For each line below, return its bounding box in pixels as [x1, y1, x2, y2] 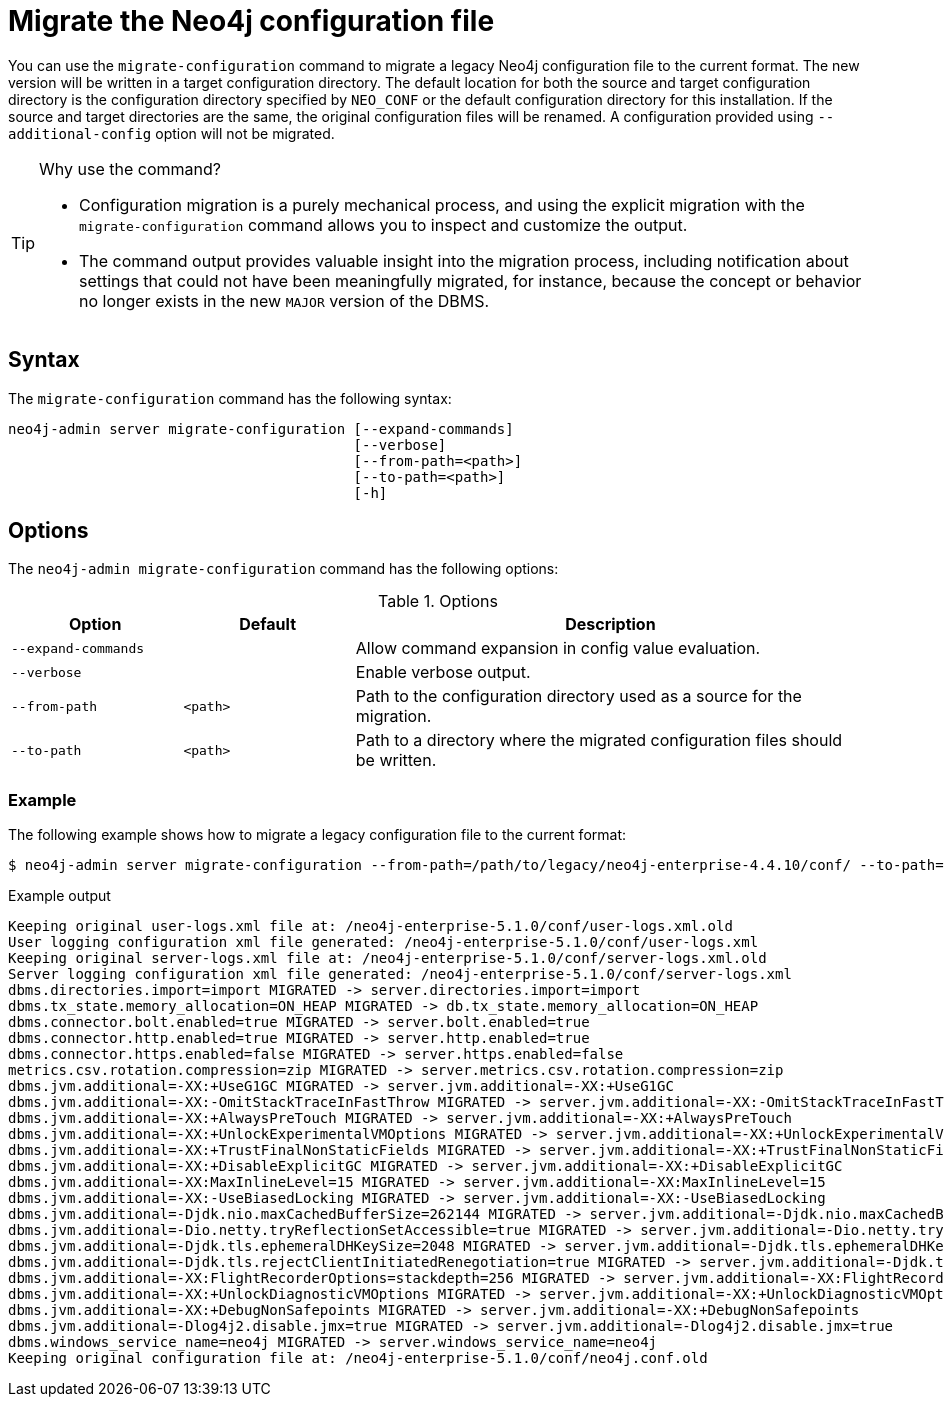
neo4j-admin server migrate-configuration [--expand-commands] [8, 420, 514, 437]
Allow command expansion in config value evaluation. [355, 638, 761, 659]
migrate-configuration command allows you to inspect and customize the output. [79, 214, 688, 235]
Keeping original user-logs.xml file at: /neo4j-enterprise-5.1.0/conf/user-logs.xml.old [8, 918, 733, 935]
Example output [8, 887, 111, 905]
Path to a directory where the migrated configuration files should [355, 730, 843, 751]
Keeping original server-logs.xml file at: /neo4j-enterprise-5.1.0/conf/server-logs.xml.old [8, 950, 767, 967]
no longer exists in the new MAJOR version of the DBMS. [79, 290, 490, 311]
